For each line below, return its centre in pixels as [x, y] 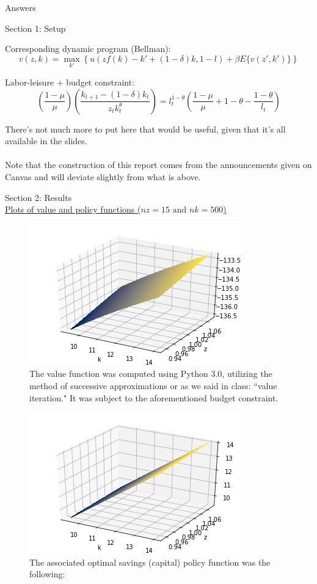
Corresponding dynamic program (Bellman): [88, 49]
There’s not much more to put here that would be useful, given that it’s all [145, 129]
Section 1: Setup [35, 28]
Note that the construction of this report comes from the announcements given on [158, 165]
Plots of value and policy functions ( [73, 209]
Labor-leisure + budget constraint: [70, 82]
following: [47, 574]
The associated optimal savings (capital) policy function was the [150, 562]
